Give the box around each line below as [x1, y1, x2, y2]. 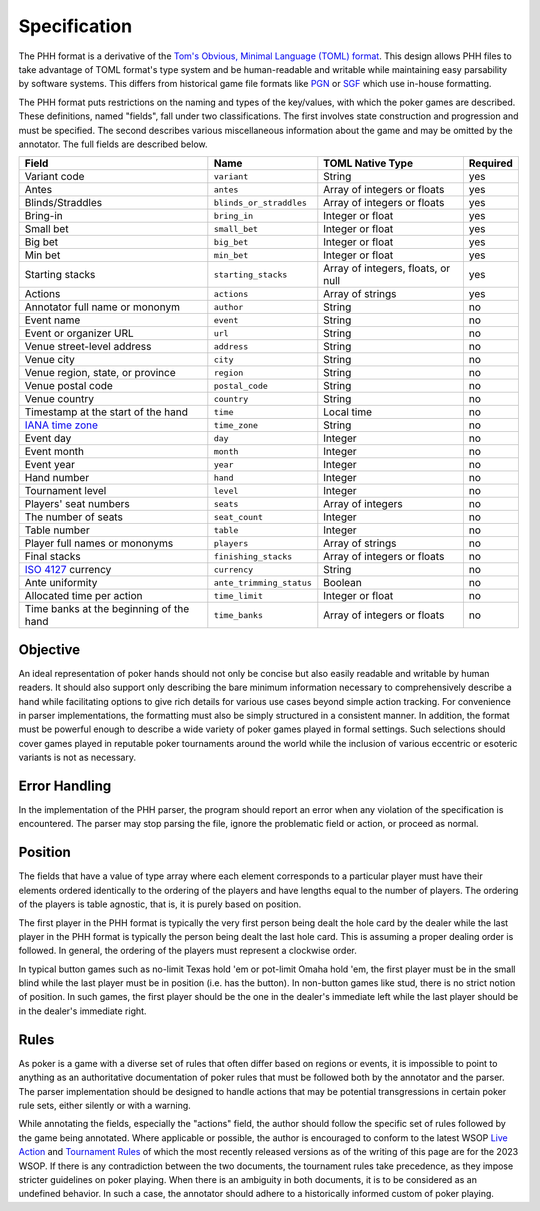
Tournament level [24, 484, 107, 498]
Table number [24, 523, 90, 537]
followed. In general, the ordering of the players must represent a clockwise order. [18, 945, 357, 957]
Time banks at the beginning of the [24, 602, 190, 616]
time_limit [213, 590, 264, 601]
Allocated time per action [24, 589, 143, 603]
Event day [24, 431, 72, 445]
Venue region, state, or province [24, 366, 176, 380]
